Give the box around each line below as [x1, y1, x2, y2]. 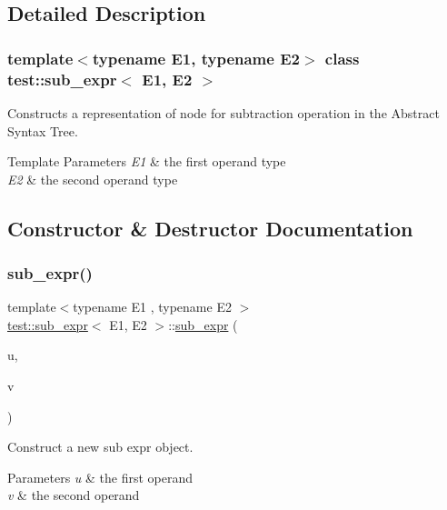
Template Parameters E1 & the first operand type [7, 152, 286, 171]
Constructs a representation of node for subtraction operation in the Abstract [7, 103, 440, 122]
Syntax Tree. [7, 121, 78, 140]
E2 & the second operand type [7, 169, 178, 188]
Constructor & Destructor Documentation [7, 214, 413, 242]
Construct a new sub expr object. [7, 437, 194, 456]
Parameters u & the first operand [7, 467, 194, 486]
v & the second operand [7, 485, 140, 505]
